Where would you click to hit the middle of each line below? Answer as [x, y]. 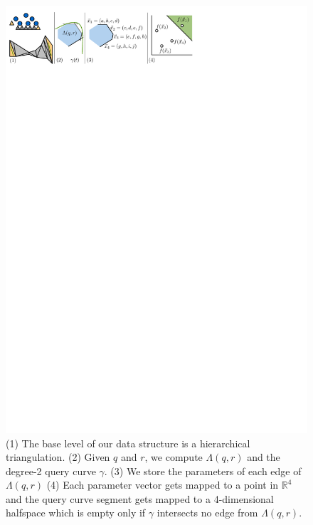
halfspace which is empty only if [76, 513]
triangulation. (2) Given [58, 457]
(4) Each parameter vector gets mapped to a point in [163, 485]
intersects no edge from [207, 513]
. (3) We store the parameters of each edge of [203, 471]
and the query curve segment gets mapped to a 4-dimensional [140, 498]
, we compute [174, 457]
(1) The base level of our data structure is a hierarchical [128, 443]
